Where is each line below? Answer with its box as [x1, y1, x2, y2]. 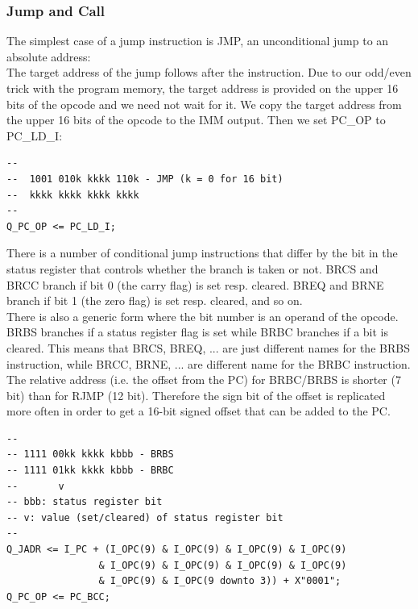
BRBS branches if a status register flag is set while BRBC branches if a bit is [6, 323, 388, 340]
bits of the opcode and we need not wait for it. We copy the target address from [6, 95, 402, 112]
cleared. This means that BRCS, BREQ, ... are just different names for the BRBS [6, 339, 410, 356]
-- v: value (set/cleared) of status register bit [6, 511, 283, 523]
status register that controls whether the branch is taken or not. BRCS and [6, 260, 379, 277]
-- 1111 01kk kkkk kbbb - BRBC [6, 465, 174, 477]
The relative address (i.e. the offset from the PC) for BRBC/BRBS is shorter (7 [6, 371, 401, 388]
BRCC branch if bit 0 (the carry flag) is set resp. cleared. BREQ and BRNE [6, 276, 384, 293]
